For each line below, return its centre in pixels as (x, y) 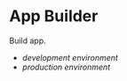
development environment (70, 57)
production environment (66, 67)
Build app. (28, 40)
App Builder (54, 16)
